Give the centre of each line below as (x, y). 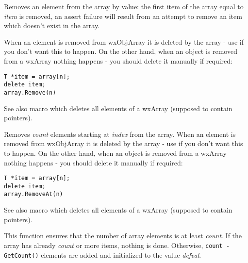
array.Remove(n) (30, 92)
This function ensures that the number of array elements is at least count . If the (123, 236)
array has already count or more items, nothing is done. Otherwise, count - (117, 245)
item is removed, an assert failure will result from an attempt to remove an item (123, 16)
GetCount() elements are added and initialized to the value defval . (103, 255)
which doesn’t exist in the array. (52, 25)
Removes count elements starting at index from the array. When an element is (120, 134)
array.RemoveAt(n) (33, 194)
